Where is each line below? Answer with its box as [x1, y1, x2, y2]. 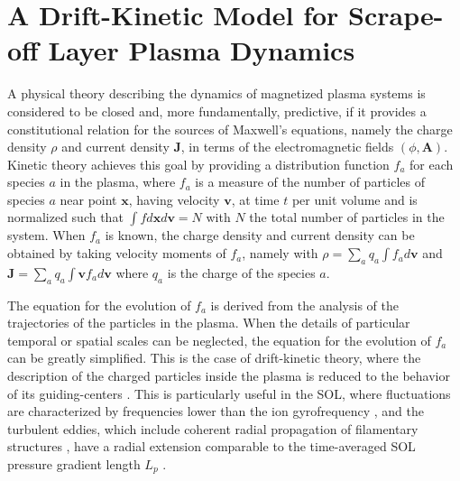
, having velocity [128, 190, 220, 208]
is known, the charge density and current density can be [105, 226, 415, 245]
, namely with [242, 244, 318, 263]
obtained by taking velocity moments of [7, 244, 226, 263]
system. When [7, 226, 86, 245]
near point [60, 190, 117, 208]
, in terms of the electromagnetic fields [180, 137, 394, 156]
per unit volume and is [291, 190, 418, 208]
